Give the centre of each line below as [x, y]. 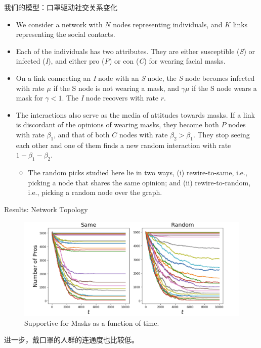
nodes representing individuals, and [168, 24]
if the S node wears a [224, 88]
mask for [29, 98]
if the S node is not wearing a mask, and [116, 88]
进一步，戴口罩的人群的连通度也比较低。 [71, 340]
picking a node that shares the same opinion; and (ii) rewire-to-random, [139, 182]
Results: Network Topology [46, 209]
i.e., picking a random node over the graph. [95, 192]
